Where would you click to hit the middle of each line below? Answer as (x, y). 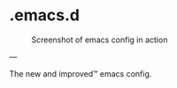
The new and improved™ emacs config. (81, 73)
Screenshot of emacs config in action (100, 40)
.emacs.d (44, 15)
